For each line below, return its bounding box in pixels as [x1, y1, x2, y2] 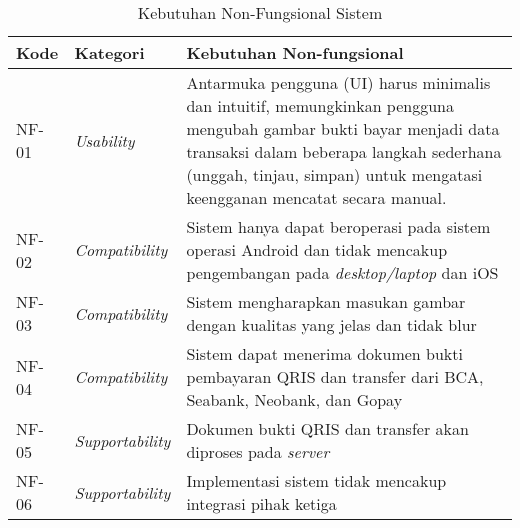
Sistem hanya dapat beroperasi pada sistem [186, 215, 491, 238]
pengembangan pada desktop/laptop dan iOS [186, 261, 499, 284]
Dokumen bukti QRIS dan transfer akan [186, 417, 469, 440]
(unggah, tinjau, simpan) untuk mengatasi [186, 163, 483, 186]
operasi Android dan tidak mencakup [186, 238, 448, 261]
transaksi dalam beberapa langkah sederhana [186, 140, 502, 163]
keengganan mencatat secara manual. [186, 186, 447, 209]
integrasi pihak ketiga [186, 492, 337, 515]
